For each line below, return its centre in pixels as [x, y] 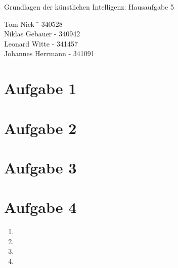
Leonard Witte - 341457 [41, 43]
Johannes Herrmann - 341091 [49, 53]
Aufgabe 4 [40, 207]
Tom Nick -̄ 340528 [33, 24]
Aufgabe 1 [40, 88]
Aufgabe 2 [40, 128]
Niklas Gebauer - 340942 [42, 34]
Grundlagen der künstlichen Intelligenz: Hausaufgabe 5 [89, 7]
